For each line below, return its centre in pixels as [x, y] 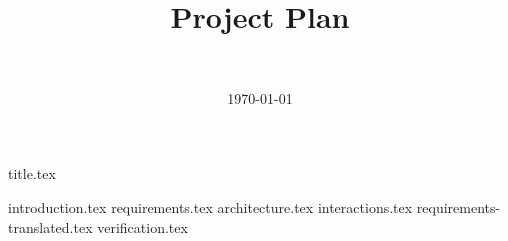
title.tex [32, 173]
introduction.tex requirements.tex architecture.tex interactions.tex [210, 206]
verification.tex [142, 226]
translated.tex [50, 226]
